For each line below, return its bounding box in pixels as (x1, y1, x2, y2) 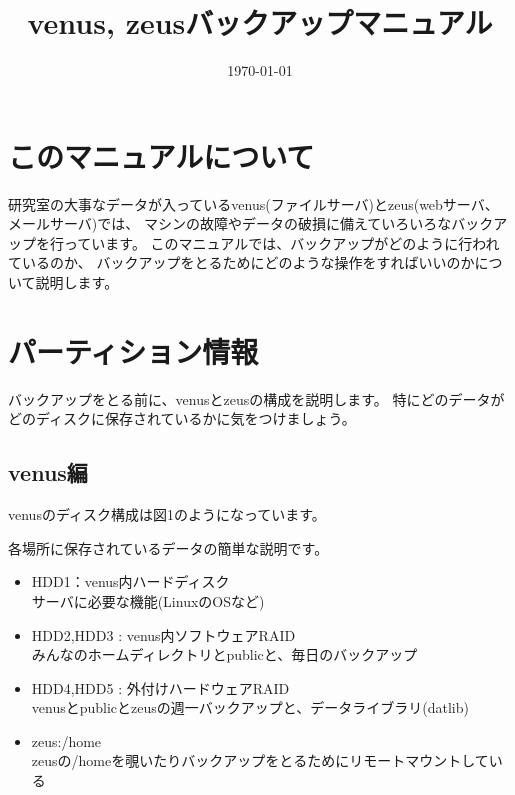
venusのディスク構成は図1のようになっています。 (8, 504, 326, 525)
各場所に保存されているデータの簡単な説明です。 (8, 537, 329, 558)
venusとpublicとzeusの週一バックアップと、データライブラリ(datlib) (31, 697, 469, 718)
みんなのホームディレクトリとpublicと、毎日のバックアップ (31, 644, 418, 665)
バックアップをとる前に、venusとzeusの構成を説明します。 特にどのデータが (8, 388, 505, 409)
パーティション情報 (8, 330, 259, 371)
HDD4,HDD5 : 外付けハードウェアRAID (31, 677, 290, 698)
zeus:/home (31, 730, 102, 751)
